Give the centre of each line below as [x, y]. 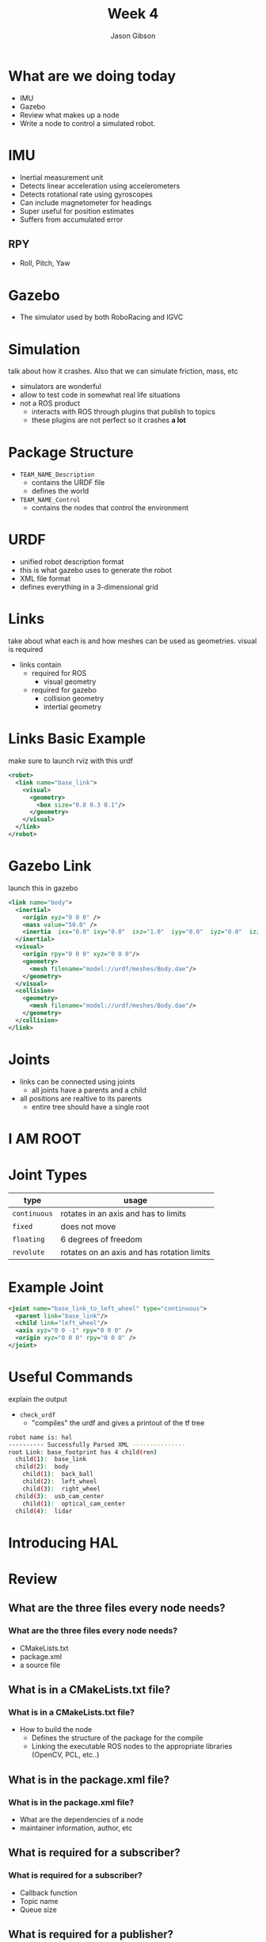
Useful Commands [70, 1377]
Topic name [39, 1901]
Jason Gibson [133, 36]
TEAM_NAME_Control [50, 500]
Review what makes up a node [70, 115]
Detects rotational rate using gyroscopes [86, 194]
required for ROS [59, 673]
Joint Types [48, 1175]
